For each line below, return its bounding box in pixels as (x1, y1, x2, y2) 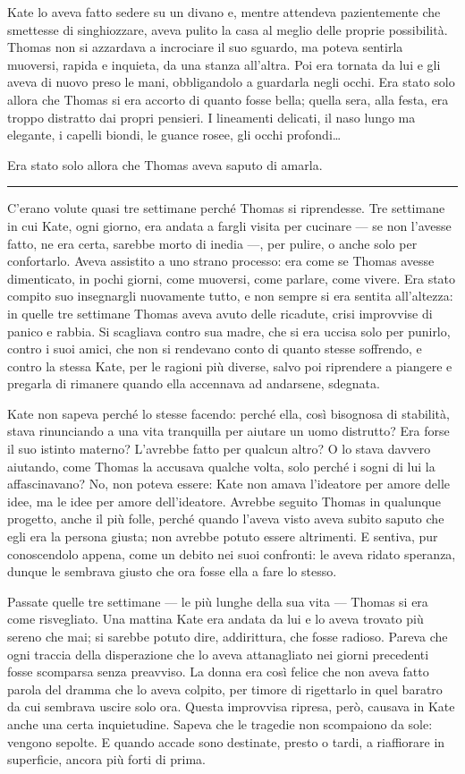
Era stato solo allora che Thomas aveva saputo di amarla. (7, 155, 323, 174)
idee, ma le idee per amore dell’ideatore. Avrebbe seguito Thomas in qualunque (7, 491, 441, 510)
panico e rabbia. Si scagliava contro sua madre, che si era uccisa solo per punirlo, (7, 321, 451, 340)
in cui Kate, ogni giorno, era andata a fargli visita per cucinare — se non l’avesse (7, 216, 452, 234)
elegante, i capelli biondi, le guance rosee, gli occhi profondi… (7, 125, 342, 144)
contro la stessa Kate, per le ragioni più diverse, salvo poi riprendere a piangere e (7, 356, 452, 375)
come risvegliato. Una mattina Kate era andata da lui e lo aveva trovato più (7, 609, 424, 628)
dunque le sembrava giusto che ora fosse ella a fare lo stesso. (7, 562, 337, 581)
